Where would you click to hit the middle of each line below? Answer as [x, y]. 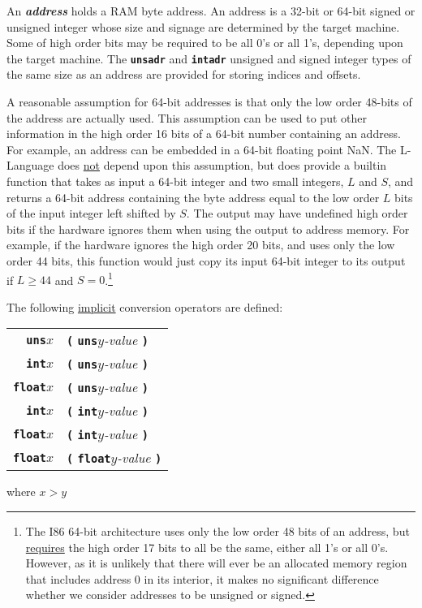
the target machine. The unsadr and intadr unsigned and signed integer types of [209, 58]
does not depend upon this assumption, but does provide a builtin [222, 165]
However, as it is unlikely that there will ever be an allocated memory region [216, 563]
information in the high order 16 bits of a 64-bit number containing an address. [204, 134]
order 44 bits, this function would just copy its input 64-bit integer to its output [206, 260]
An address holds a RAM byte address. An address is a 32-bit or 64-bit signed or [211, 11]
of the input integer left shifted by [91, 213]
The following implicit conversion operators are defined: [145, 306]
